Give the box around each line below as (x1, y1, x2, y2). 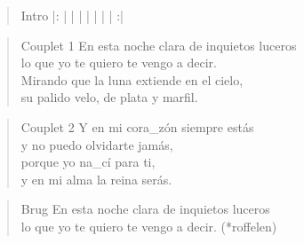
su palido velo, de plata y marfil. (20, 88, 198, 106)
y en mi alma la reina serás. (20, 169, 172, 188)
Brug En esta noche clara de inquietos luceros (20, 200, 270, 218)
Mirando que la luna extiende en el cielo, (20, 70, 244, 89)
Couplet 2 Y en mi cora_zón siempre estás (20, 117, 254, 136)
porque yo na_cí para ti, (20, 153, 156, 171)
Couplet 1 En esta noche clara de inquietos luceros (20, 35, 297, 54)
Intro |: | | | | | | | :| (20, 6, 124, 24)
